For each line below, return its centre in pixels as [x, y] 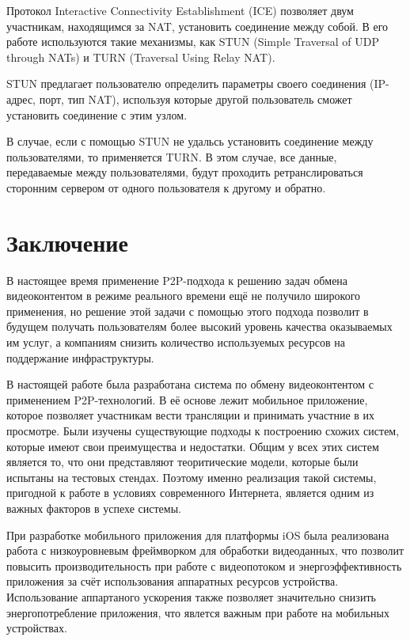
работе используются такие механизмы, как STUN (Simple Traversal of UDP [193, 42]
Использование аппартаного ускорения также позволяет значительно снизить [191, 596]
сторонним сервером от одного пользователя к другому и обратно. [166, 187]
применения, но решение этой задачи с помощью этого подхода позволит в [188, 311]
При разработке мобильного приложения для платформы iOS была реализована [198, 535]
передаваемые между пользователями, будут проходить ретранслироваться [185, 172]
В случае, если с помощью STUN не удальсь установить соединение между [190, 141]
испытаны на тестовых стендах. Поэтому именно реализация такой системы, [192, 477]
